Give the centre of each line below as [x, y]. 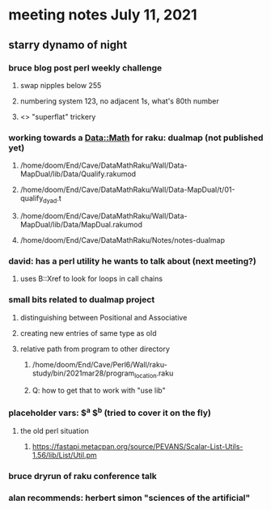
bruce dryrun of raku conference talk [83, 477]
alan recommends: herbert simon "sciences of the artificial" [129, 498]
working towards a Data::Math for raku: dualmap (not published [136, 138]
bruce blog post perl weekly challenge [85, 68]
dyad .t [53, 199]
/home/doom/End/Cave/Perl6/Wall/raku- [100, 364]
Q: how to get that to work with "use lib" [99, 391]
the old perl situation [54, 431]
